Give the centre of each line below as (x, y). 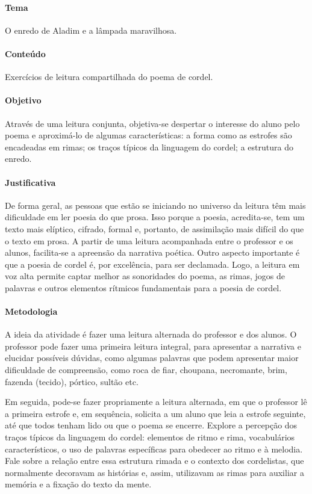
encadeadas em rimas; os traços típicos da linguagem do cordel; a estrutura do (149, 147)
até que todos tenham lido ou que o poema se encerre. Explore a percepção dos (151, 425)
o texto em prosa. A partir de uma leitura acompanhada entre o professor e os (149, 240)
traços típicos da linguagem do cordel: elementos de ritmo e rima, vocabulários (150, 437)
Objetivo (23, 100)
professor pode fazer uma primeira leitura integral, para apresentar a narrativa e (153, 346)
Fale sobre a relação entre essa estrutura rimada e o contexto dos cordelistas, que (154, 461)
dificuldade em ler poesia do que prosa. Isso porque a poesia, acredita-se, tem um (155, 217)
